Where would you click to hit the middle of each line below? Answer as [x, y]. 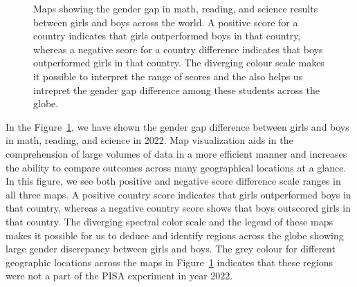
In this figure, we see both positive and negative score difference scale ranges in [173, 181]
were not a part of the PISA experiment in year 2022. [119, 276]
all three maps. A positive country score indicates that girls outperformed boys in [178, 194]
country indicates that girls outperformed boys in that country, [167, 36]
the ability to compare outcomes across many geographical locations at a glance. [176, 167]
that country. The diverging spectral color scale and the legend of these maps [169, 221]
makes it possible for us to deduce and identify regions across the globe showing [175, 235]
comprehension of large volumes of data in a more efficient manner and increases [176, 153]
